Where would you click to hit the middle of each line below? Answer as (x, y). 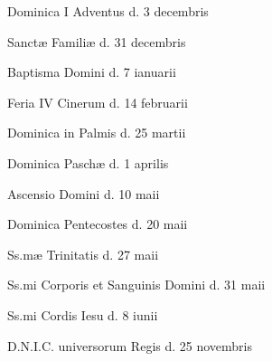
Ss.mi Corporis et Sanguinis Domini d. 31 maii (136, 285)
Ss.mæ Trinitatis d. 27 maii (83, 254)
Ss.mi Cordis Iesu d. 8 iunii (83, 314)
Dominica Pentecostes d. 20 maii (98, 224)
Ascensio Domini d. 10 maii (84, 193)
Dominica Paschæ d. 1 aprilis (88, 162)
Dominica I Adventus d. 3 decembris (108, 11)
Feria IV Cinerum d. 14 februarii (98, 102)
